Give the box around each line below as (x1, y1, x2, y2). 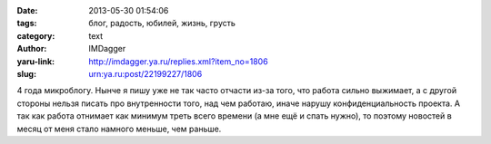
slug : (16, 68, 36, 79)
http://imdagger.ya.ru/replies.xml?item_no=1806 (88, 55, 268, 67)
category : (16, 30, 55, 41)
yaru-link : (16, 55, 55, 67)
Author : (16, 43, 47, 54)
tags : (16, 18, 37, 29)
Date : (16, 5, 38, 15)
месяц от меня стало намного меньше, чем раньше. (16, 123, 222, 134)
